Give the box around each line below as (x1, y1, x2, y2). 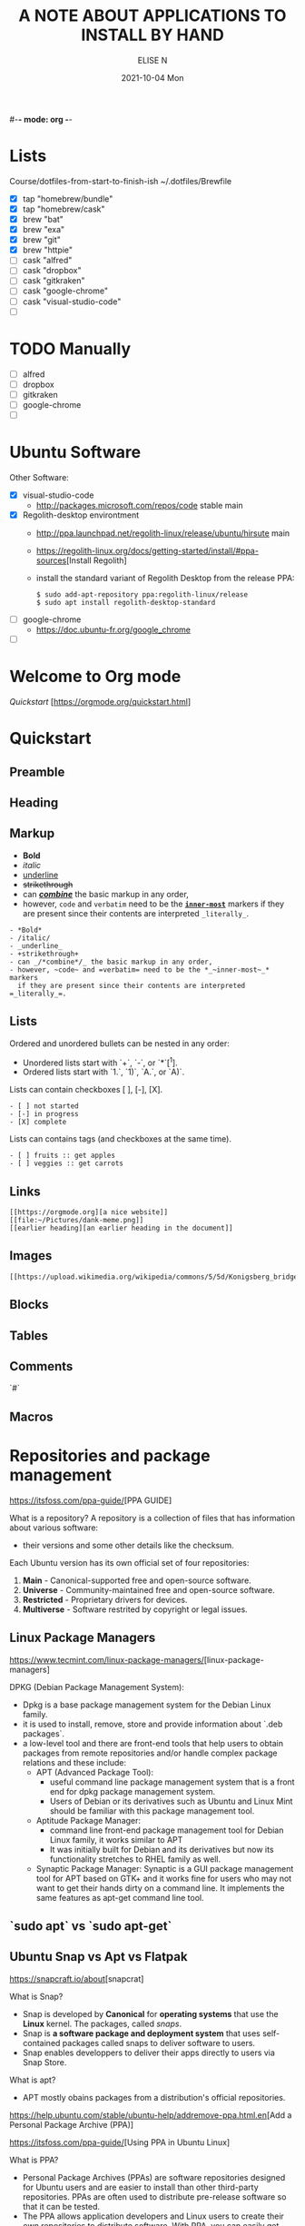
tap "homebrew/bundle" (22, 193, 113, 204)
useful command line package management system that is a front (49, 1776, 295, 1787)
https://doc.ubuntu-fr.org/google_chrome (35, 624, 191, 635)
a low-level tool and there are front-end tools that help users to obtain (22, 1737, 284, 1748)
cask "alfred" (22, 255, 73, 266)
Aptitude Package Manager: (35, 1815, 142, 1825)
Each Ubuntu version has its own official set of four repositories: (9, 1557, 250, 1568)
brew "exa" (22, 224, 65, 235)
